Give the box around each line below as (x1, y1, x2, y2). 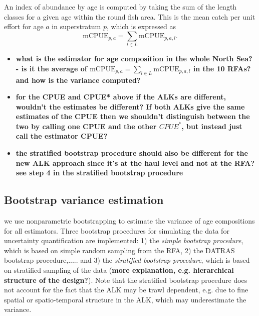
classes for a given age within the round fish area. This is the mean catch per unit (4, 11, 255, 22)
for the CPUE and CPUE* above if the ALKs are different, (16, 91, 226, 102)
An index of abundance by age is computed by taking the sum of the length (4, 2, 237, 12)
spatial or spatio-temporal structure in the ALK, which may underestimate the (4, 294, 246, 304)
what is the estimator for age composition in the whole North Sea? (16, 53, 252, 64)
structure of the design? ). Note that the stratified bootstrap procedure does (4, 274, 247, 285)
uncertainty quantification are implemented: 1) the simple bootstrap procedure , (4, 235, 243, 246)
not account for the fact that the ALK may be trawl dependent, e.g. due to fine (4, 284, 248, 295)
